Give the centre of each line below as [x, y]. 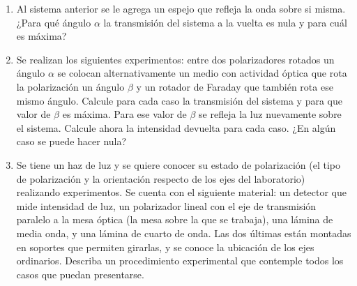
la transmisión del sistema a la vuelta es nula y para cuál [225, 22]
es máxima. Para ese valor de [124, 114]
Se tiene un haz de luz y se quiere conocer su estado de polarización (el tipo [178, 164]
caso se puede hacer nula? [71, 141]
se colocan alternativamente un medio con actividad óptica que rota [202, 73]
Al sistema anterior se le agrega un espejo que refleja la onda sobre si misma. [181, 8]
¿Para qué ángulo [54, 22]
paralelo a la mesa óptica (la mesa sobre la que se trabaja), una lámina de [175, 219]
